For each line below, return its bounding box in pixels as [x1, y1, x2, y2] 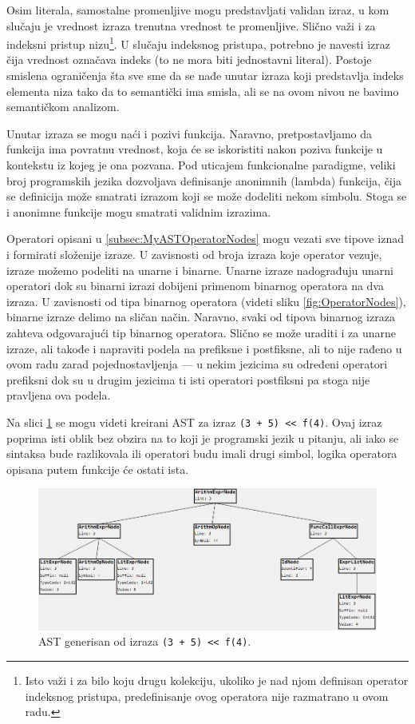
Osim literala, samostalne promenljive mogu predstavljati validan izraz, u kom [6, 2, 389, 18]
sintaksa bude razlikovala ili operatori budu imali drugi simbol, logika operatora [6, 445, 397, 462]
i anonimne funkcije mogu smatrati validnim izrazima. [6, 203, 271, 220]
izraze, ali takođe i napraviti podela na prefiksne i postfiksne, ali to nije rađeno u [6, 340, 402, 356]
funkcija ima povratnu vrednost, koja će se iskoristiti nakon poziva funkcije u [6, 141, 383, 157]
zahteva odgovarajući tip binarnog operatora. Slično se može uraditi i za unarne [6, 324, 397, 340]
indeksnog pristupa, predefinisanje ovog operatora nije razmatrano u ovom [25, 687, 389, 704]
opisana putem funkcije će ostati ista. [6, 460, 189, 477]
